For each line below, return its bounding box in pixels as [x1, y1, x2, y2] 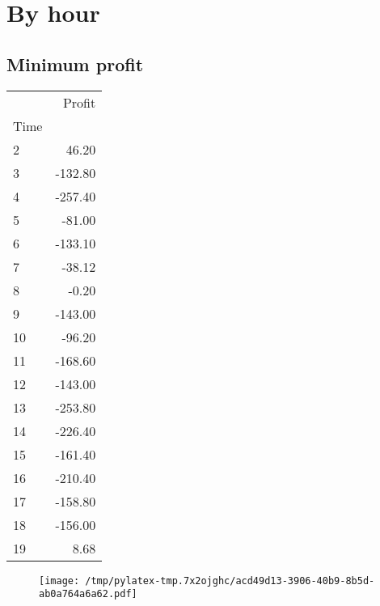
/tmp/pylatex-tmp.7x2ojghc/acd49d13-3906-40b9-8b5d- [85, 574, 375, 587]
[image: [39, 574, 80, 587]
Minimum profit [6, 51, 144, 76]
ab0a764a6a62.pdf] [39, 588, 137, 600]
